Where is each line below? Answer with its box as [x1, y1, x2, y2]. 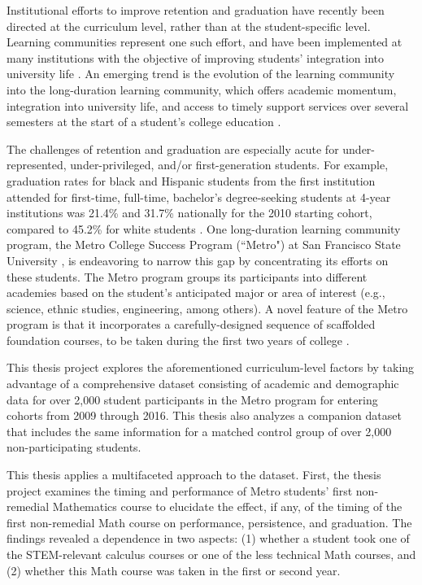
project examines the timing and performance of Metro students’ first [7, 482, 353, 499]
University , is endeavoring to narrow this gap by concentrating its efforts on [7, 251, 389, 268]
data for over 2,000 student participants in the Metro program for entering [7, 391, 378, 408]
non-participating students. [7, 439, 141, 456]
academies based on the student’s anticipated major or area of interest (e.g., [7, 284, 385, 301]
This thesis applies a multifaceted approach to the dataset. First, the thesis [7, 466, 381, 483]
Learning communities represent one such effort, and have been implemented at [7, 33, 402, 50]
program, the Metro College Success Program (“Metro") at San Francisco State [7, 236, 401, 253]
